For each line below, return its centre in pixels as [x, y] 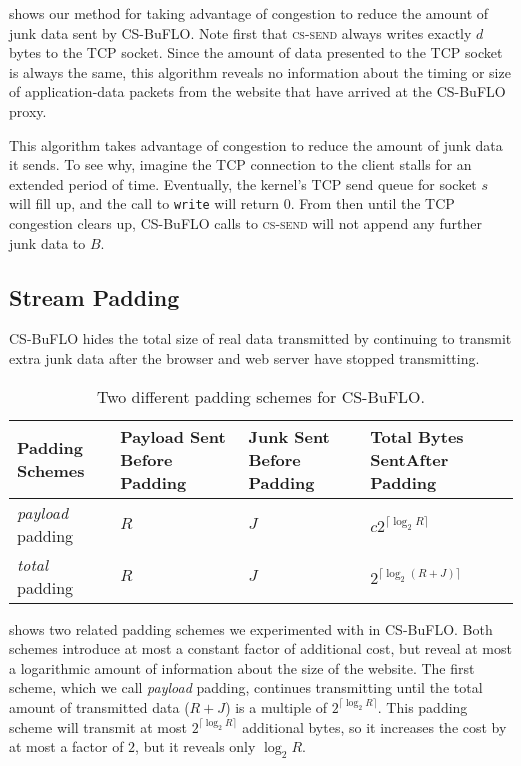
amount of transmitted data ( [99, 706]
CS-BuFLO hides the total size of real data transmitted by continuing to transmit [260, 338]
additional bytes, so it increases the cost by [374, 726]
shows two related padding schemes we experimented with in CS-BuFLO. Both [251, 628]
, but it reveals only [195, 746]
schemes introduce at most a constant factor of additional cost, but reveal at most [260, 648]
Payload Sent [173, 436]
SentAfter [409, 459]
